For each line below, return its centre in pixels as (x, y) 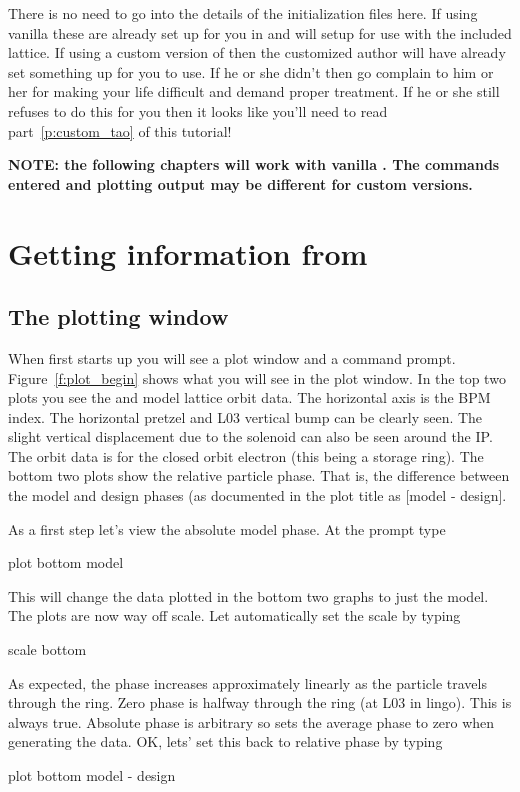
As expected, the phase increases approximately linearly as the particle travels (247, 682)
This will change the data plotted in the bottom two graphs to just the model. (248, 595)
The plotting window (118, 316)
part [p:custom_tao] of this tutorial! (120, 130)
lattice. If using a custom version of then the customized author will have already (257, 52)
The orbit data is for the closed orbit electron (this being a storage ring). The (246, 455)
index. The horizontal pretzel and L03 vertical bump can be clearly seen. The (245, 416)
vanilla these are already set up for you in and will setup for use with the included (260, 32)
